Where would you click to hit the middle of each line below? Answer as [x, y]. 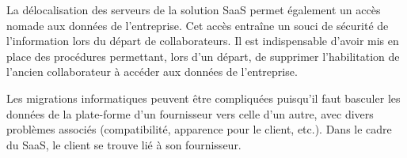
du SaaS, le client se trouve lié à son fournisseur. [124, 144]
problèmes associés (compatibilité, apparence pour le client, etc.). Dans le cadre [199, 129]
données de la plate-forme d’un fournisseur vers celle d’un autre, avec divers [190, 113]
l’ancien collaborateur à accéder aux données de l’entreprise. [152, 71]
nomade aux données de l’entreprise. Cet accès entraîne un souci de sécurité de [198, 25]
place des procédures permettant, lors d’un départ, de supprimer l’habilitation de [203, 56]
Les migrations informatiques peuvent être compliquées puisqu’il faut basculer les [203, 98]
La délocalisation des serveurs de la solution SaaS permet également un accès [194, 9]
